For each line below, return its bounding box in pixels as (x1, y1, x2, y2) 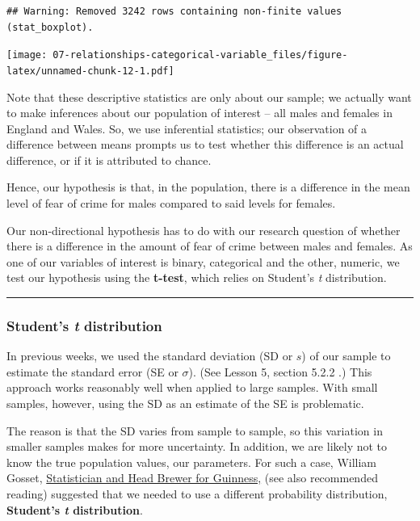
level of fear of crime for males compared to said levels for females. (6, 195, 336, 212)
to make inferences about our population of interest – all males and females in (6, 104, 393, 121)
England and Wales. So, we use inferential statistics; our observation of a (6, 120, 367, 137)
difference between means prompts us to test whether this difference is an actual (6, 136, 404, 153)
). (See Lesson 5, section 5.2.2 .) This (188, 363, 372, 380)
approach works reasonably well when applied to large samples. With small (6, 379, 378, 396)
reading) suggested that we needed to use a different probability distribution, (6, 485, 388, 502)
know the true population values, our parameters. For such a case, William (6, 453, 377, 470)
